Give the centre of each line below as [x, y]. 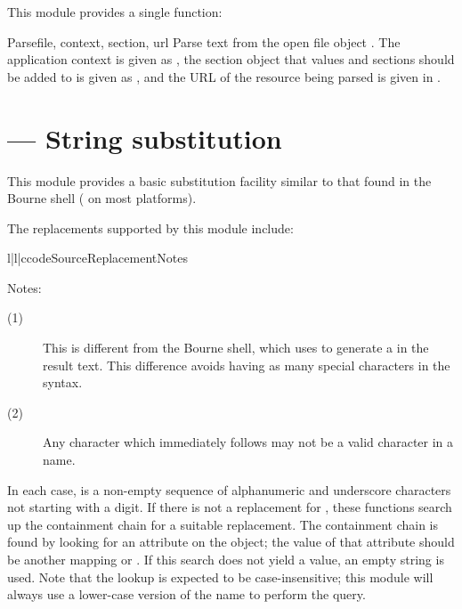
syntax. [63, 382]
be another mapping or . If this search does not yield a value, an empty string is [226, 559]
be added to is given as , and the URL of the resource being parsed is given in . [224, 76]
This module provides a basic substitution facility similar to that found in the [219, 180]
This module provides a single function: [115, 12]
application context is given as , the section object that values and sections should [231, 59]
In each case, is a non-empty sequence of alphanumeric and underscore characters [229, 489]
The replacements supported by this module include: [150, 227]
